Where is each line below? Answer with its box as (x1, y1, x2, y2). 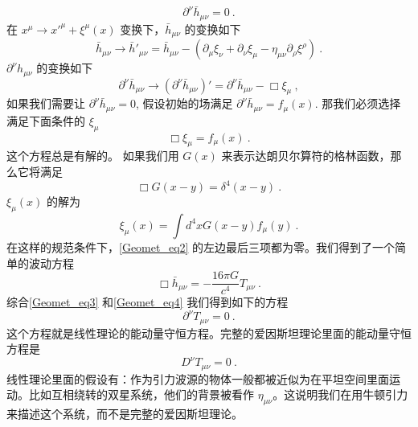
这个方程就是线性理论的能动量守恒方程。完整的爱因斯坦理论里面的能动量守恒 (6, 324, 412, 341)
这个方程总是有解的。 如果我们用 (6, 147, 179, 164)
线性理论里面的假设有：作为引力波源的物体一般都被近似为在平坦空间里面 (6, 370, 389, 387)
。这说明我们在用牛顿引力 (273, 386, 408, 403)
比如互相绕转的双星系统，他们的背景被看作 (28, 386, 254, 403)
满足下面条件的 (6, 112, 85, 129)
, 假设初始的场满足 (136, 95, 233, 112)
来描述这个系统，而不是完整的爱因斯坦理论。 (6, 405, 243, 422)
